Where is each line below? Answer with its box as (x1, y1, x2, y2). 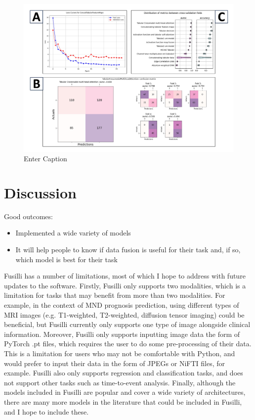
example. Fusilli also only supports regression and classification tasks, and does (4, 368, 243, 378)
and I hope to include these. (4, 406, 89, 417)
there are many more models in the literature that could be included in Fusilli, (4, 396, 242, 407)
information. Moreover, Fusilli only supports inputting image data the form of (4, 328, 240, 339)
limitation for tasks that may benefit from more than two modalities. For (4, 290, 225, 300)
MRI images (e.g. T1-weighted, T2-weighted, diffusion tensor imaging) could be (4, 309, 245, 320)
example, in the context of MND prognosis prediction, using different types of (4, 300, 239, 310)
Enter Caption (24, 153, 67, 164)
